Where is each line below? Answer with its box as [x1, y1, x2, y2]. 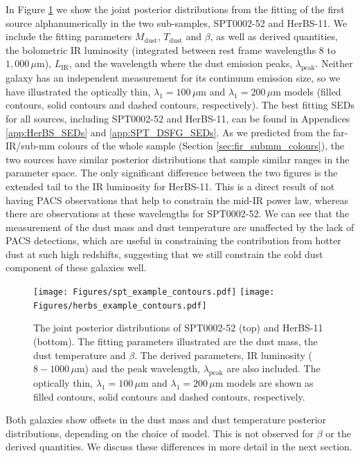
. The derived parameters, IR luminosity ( [134, 347, 312, 362]
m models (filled [273, 84, 341, 98]
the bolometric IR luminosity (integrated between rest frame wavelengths [6, 42, 316, 57]
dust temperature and [33, 347, 126, 362]
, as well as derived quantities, [210, 29, 338, 44]
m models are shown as [215, 375, 314, 390]
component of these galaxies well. [6, 260, 147, 275]
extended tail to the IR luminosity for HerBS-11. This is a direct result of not [6, 178, 335, 193]
